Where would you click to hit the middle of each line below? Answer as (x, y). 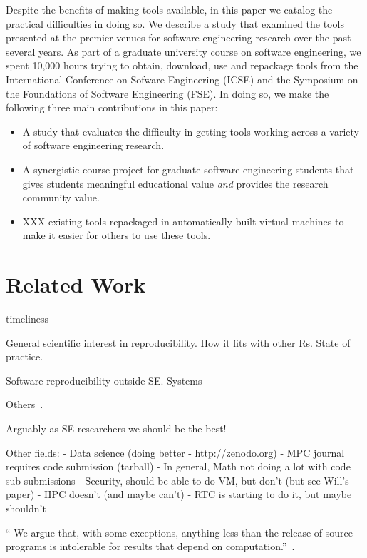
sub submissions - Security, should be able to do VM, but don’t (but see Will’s (177, 480)
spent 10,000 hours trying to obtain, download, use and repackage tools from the (182, 65)
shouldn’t (26, 508)
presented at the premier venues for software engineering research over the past (179, 37)
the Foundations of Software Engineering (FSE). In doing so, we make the (167, 93)
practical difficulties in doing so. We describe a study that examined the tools (175, 23)
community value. (61, 197)
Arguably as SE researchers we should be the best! (116, 428)
